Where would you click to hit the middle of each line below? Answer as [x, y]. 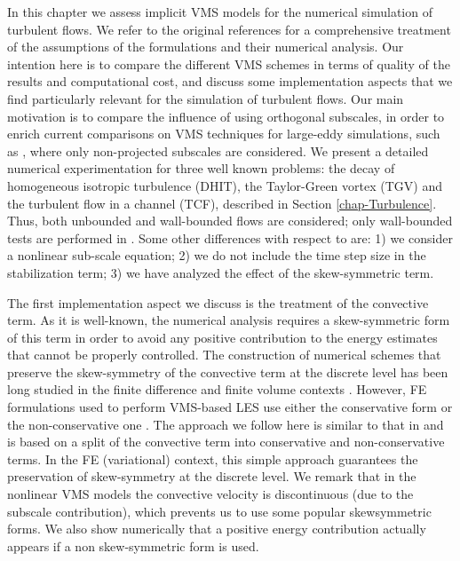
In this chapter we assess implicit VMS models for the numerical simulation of [220, 12]
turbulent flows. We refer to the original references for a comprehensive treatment [229, 29]
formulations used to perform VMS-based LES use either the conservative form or [230, 407]
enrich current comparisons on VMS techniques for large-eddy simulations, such [224, 134]
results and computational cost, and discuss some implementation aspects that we [230, 81]
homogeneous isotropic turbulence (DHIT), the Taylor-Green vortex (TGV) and [225, 185]
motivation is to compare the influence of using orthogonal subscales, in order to [226, 116]
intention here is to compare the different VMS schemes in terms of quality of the [229, 63]
